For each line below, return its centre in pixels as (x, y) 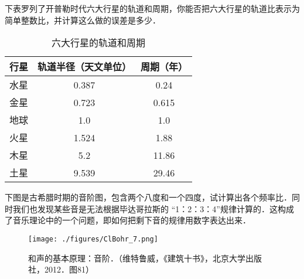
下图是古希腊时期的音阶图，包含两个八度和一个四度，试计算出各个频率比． (148, 197)
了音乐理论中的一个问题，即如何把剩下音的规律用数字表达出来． (128, 220)
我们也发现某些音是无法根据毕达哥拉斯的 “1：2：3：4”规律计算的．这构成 (153, 208)
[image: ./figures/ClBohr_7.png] (93, 239)
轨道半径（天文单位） (85, 67)
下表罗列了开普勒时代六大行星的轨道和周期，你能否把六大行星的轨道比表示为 (152, 8)
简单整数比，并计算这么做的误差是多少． (83, 20)
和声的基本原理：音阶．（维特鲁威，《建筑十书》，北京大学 (137, 258)
